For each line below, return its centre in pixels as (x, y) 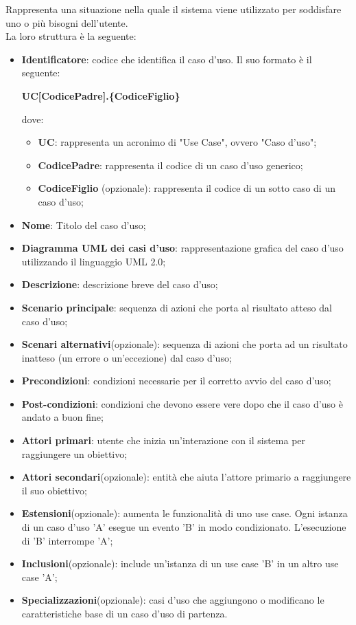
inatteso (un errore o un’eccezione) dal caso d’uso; (127, 357)
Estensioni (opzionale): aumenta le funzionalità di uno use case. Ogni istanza (185, 513)
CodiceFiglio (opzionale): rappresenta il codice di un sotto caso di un (187, 188)
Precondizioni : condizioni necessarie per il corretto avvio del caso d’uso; (176, 381)
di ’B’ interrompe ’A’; (67, 540)
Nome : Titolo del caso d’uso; (84, 224)
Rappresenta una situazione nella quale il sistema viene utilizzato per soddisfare (174, 9)
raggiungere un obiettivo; (74, 453)
